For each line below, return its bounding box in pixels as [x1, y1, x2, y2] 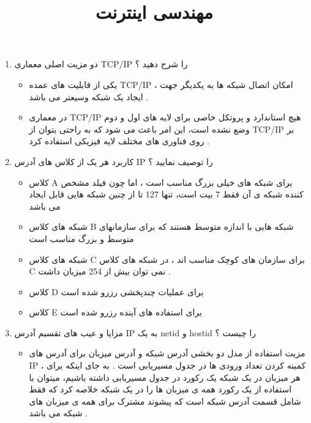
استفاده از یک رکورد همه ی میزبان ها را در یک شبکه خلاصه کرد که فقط [29, 383, 292, 395]
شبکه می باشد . [29, 406, 88, 419]
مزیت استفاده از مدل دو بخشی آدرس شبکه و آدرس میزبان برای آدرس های [29, 347, 305, 359]
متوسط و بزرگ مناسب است [29, 232, 134, 245]
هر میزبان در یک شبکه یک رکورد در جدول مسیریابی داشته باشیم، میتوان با [29, 370, 301, 383]
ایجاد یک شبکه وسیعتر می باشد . [29, 90, 149, 103]
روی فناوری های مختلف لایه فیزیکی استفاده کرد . [29, 134, 210, 147]
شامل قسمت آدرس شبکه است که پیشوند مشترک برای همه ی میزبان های [29, 394, 301, 407]
